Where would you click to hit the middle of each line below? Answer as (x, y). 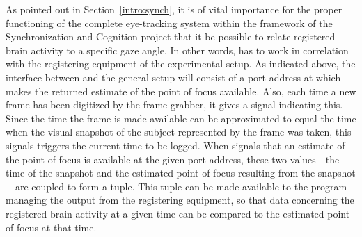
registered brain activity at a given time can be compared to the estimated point (178, 213)
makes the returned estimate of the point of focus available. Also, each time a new (181, 91)
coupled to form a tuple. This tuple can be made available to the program (189, 186)
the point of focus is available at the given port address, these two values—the (173, 159)
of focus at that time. (51, 227)
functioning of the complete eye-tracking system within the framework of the (169, 23)
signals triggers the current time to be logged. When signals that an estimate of (175, 145)
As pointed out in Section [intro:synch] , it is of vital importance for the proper (174, 9)
